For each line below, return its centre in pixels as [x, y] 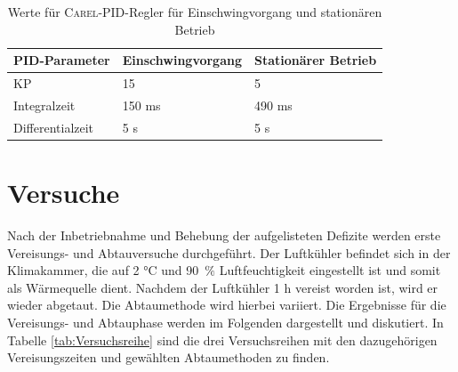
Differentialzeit [54, 127]
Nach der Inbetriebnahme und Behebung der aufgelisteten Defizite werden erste [224, 235]
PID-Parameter [62, 60]
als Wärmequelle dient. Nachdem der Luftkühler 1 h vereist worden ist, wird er [223, 287]
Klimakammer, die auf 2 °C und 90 [103, 270]
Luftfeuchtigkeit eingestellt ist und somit [330, 270]
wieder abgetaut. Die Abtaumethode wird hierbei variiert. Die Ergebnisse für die [227, 305]
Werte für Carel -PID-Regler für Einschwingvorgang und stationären [195, 12]
